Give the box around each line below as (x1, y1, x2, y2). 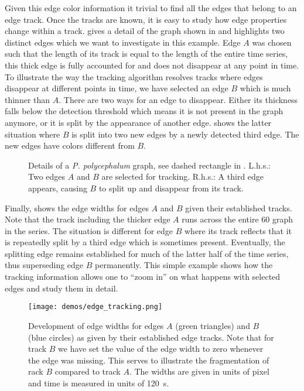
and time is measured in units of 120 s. (28, 376, 169, 389)
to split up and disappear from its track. (98, 181, 244, 194)
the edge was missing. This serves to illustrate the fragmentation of (28, 354, 269, 366)
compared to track (54, 365, 121, 378)
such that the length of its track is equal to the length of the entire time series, (5, 47, 288, 60)
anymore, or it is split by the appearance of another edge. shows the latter (5, 116, 272, 128)
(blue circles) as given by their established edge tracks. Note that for (28, 331, 274, 343)
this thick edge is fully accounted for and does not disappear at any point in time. (5, 59, 299, 71)
